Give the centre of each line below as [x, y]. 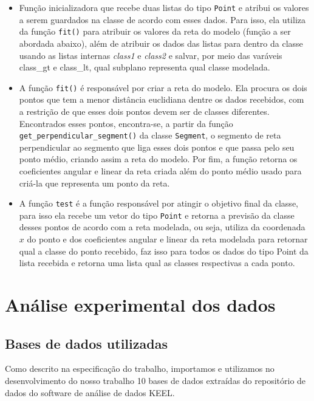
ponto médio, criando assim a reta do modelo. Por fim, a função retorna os [158, 159]
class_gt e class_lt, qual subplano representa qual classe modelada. [145, 67]
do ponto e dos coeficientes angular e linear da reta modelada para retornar [167, 239]
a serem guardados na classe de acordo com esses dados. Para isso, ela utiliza [162, 19]
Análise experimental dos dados [140, 305]
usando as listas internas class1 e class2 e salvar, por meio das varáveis [151, 55]
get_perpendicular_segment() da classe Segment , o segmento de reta [150, 135]
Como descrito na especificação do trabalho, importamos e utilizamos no [140, 368]
